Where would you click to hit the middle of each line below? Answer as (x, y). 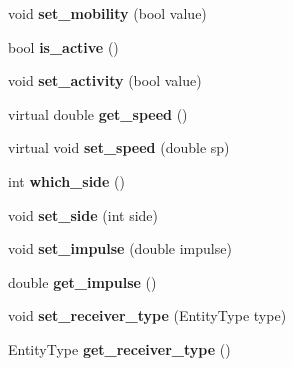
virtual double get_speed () (98, 113)
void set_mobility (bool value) (107, 13)
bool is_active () (63, 46)
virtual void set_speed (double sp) (119, 147)
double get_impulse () (82, 281)
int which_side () (66, 180)
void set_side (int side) (83, 214)
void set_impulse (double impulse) (120, 248)
